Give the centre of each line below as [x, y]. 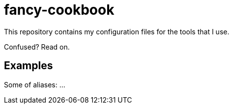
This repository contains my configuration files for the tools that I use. [117, 31]
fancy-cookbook [59, 10]
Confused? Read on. [37, 47]
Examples [29, 66]
